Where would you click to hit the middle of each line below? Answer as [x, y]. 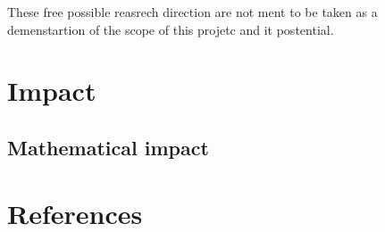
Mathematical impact [108, 147]
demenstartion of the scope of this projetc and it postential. [171, 29]
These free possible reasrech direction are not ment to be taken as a [192, 12]
